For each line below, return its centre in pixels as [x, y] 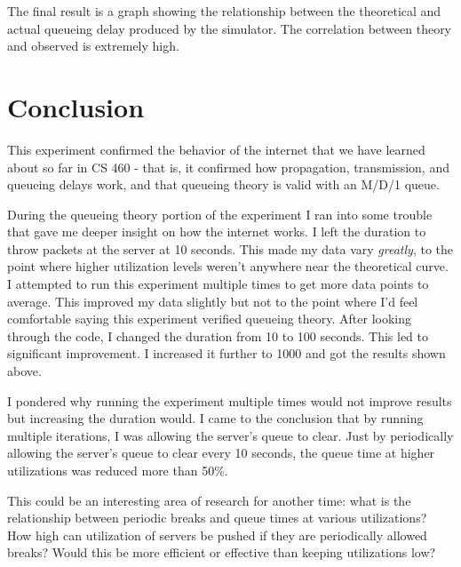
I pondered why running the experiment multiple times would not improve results [230, 400]
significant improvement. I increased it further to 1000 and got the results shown [227, 353]
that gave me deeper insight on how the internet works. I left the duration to [217, 232]
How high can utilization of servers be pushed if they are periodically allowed [217, 535]
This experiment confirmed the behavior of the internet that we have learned [216, 149]
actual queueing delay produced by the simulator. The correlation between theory [230, 28]
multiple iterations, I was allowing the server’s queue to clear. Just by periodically [230, 435]
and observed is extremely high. [93, 46]
